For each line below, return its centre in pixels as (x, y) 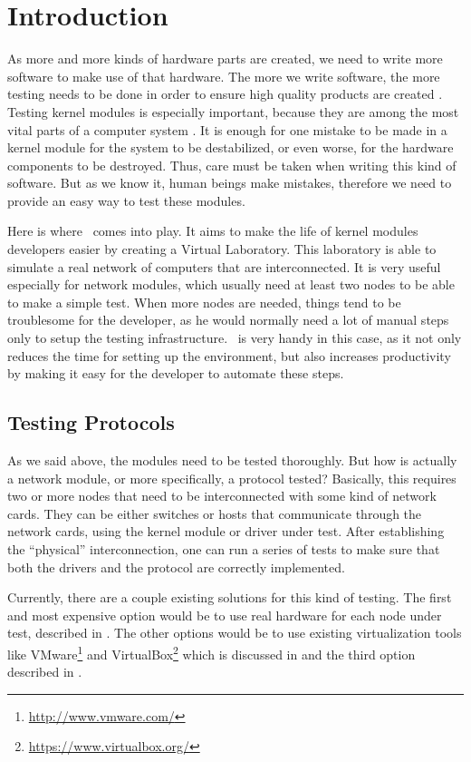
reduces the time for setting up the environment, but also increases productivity (229, 355)
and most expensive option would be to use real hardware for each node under (225, 615)
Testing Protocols (91, 422)
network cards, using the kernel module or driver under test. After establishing (226, 531)
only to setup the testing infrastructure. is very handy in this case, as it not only (235, 338)
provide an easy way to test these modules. (126, 200)
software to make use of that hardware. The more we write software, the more (224, 76)
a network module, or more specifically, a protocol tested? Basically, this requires (232, 478)
